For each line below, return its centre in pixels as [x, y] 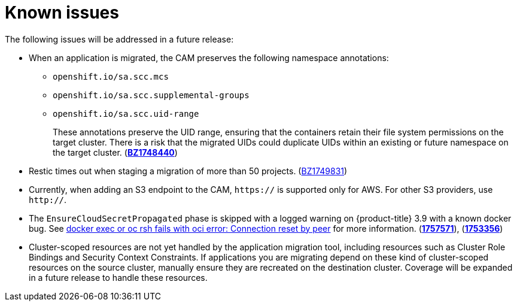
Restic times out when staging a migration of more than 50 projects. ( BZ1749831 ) [188, 171]
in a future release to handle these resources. [118, 277]
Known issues [62, 13]
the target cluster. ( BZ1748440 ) [115, 152]
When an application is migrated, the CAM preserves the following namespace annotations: [209, 57]
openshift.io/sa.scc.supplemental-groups [151, 95]
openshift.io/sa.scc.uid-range [126, 113]
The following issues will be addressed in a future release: [119, 39]
